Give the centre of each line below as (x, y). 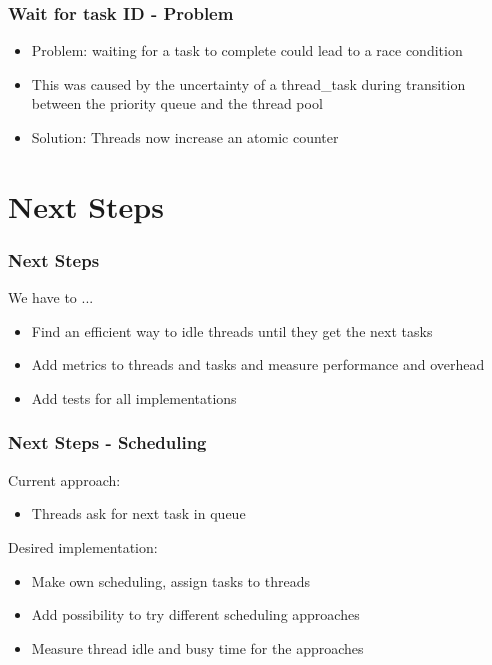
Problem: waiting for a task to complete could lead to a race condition (247, 50)
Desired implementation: (83, 546)
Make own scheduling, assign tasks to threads (170, 580)
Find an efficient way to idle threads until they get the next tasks (232, 330)
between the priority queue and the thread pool (177, 103)
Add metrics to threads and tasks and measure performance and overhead (258, 364)
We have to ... (51, 297)
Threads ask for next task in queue (138, 513)
